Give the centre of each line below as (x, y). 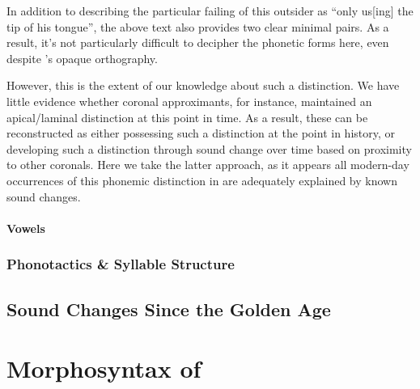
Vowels (26, 228)
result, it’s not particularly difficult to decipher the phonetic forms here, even (198, 42)
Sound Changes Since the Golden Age (169, 309)
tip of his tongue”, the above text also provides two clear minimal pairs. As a (198, 26)
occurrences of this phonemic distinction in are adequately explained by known (202, 180)
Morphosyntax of (104, 368)
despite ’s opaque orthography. (82, 58)
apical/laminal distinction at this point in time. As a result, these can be (187, 117)
